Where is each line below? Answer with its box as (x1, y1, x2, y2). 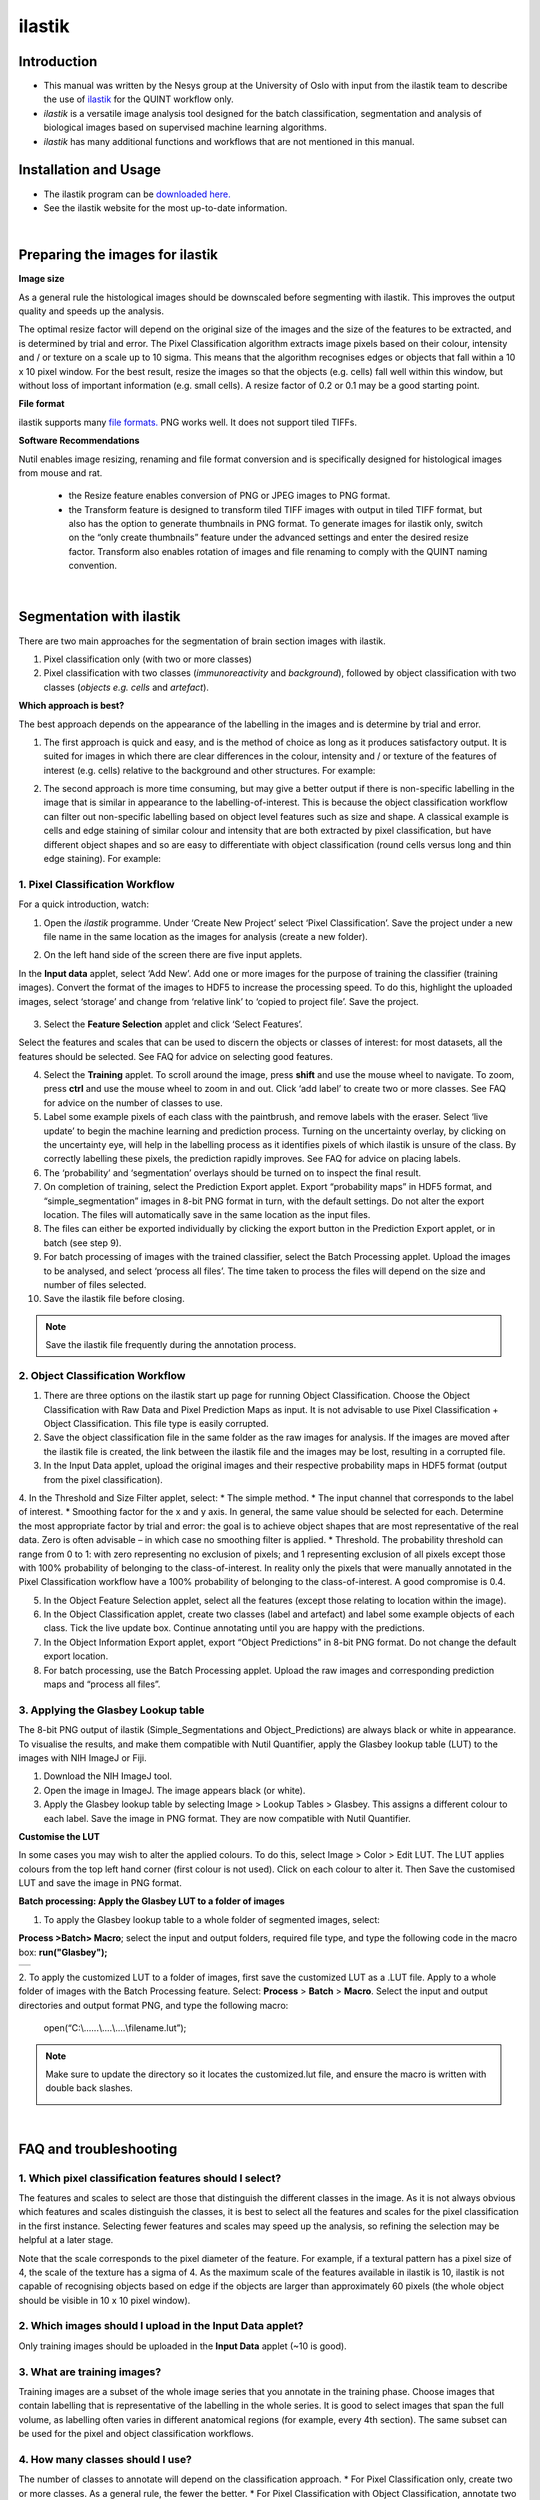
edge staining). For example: (43, 853, 162, 865)
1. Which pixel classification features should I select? (18, 2171, 282, 2185)
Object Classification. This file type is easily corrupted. (43, 1418, 269, 1430)
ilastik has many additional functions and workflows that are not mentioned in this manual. (43, 135, 415, 147)
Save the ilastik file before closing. (43, 1293, 185, 1305)
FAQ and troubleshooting (18, 2140, 178, 2157)
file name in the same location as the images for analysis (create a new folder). (43, 930, 369, 942)
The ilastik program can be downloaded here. (43, 188, 231, 200)
